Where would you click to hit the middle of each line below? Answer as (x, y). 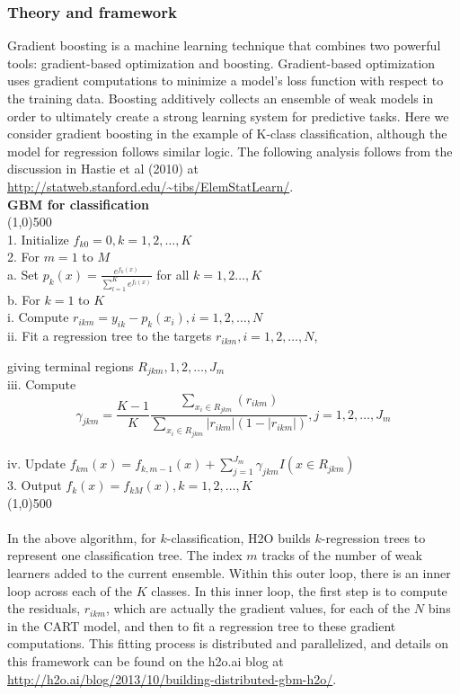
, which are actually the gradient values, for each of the (258, 608)
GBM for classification (78, 204)
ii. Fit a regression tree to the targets (110, 336)
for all (173, 274)
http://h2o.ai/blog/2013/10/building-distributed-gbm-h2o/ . (172, 678)
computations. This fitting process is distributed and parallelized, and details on (228, 643)
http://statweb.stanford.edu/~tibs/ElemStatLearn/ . (150, 186)
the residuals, (44, 608)
